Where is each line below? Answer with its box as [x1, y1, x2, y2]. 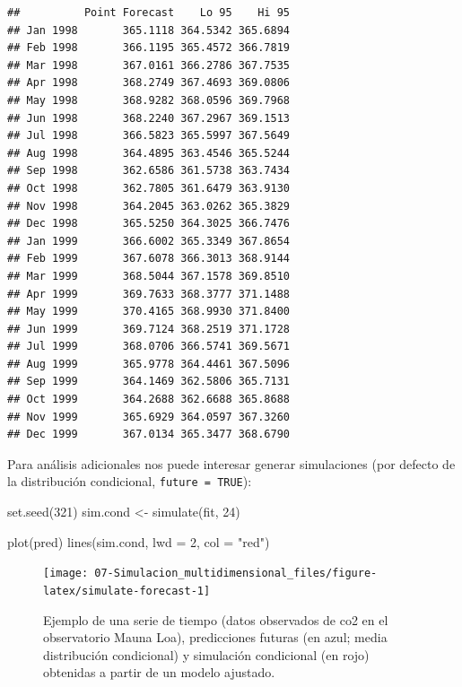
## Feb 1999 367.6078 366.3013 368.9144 [7, 252, 290, 265]
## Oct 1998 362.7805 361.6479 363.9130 [7, 181, 290, 195]
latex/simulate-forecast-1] [43, 584, 211, 597]
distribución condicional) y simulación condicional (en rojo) [43, 645, 370, 664]
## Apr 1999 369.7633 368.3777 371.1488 [7, 287, 290, 300]
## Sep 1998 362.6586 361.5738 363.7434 [7, 164, 290, 178]
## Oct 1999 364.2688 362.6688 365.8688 [7, 393, 290, 406]
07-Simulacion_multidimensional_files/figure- [94, 567, 378, 580]
